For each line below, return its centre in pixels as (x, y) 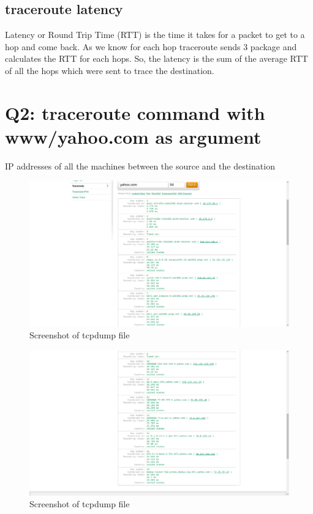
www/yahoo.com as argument (133, 136)
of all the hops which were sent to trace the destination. (110, 70)
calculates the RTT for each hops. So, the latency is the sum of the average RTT (156, 58)
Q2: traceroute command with (135, 112)
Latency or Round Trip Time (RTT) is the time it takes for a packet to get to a (155, 35)
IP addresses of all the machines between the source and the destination (140, 166)
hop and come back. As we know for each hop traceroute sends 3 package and (151, 46)
